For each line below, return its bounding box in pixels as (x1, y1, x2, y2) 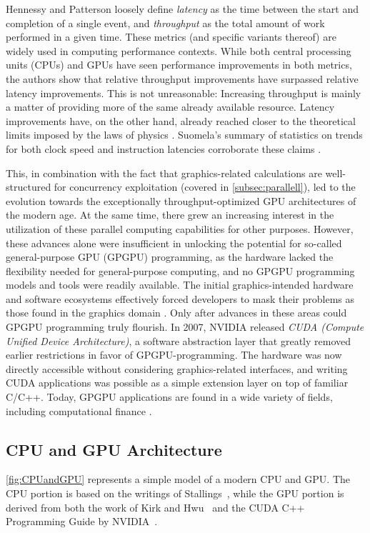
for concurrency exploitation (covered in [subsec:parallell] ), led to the (54, 179, 356, 194)
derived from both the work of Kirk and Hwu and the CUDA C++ (6, 499, 305, 514)
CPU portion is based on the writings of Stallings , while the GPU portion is (6, 486, 344, 501)
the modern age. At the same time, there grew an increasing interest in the (6, 207, 334, 222)
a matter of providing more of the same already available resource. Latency (6, 99, 335, 114)
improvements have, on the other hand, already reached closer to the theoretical (6, 113, 356, 128)
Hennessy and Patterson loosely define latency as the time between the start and (6, 1, 359, 16)
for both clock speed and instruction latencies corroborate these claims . (6, 141, 321, 156)
